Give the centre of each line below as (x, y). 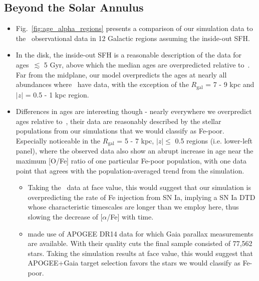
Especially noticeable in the (58, 140)
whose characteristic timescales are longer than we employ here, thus (133, 207)
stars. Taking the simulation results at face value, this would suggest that (141, 253)
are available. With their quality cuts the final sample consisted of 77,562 (140, 243)
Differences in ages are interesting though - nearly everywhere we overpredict (134, 111)
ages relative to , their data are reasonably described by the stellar (118, 121)
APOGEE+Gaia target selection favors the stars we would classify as (134, 263)
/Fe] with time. (130, 217)
